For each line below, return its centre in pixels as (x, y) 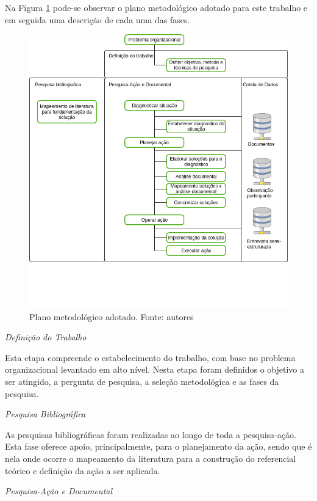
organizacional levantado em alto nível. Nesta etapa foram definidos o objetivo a (155, 369)
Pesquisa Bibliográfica (45, 414)
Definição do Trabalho (46, 337)
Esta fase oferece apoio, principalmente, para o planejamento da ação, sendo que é (158, 446)
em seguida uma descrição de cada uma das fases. (98, 19)
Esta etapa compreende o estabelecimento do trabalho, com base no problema (150, 357)
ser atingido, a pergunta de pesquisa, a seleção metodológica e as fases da (142, 382)
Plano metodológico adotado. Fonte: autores (112, 316)
